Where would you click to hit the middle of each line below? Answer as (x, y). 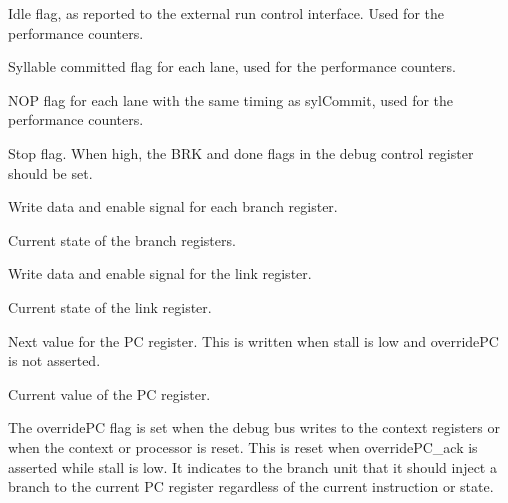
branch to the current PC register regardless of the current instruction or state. (251, 486)
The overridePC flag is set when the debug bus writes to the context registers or (254, 427)
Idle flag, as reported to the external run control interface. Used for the (226, 13)
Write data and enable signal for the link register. (160, 273)
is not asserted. (54, 360)
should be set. (50, 172)
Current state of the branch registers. (122, 239)
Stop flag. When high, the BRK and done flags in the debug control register (241, 152)
